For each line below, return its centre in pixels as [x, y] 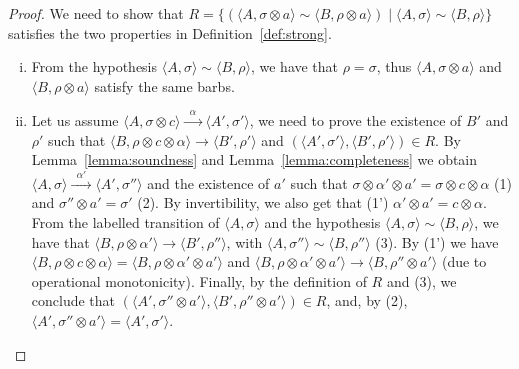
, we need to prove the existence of [355, 120]
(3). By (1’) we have [437, 241]
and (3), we [421, 280]
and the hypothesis [322, 221]
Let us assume [75, 120]
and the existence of [208, 182]
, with [244, 241]
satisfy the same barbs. [164, 85]
